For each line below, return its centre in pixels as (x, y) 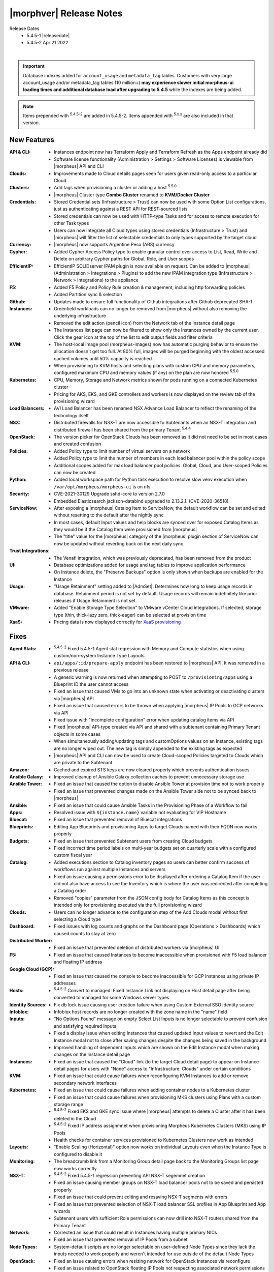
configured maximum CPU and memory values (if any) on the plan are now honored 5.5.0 (146, 372)
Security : (20, 494)
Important (34, 66)
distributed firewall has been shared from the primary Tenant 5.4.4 (123, 429)
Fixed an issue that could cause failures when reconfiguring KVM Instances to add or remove (151, 1076)
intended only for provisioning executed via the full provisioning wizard (128, 905)
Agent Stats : (23, 649)
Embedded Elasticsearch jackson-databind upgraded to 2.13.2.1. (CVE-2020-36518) (141, 501)
